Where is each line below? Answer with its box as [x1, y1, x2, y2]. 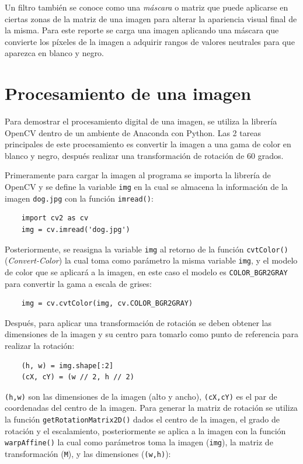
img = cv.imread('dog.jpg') [21, 225, 130, 234]
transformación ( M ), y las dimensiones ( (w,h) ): [5, 447, 171, 459]
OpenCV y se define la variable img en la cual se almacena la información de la [5, 181, 288, 193]
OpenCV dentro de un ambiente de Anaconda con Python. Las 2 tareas [5, 126, 261, 138]
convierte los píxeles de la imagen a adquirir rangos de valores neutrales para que [5, 35, 295, 47]
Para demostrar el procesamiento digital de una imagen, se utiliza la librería [5, 115, 277, 127]
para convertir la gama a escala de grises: [5, 277, 152, 289]
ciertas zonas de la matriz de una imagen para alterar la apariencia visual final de [5, 12, 297, 25]
